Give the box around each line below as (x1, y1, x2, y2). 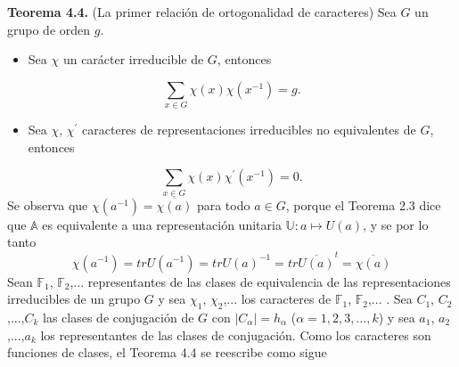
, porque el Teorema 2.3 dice (285, 195, 441, 214)
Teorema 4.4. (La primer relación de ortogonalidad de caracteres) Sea (7, 3, 397, 20)
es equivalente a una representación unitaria (42, 215, 282, 233)
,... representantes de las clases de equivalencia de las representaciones (70, 272, 451, 290)
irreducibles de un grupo (7, 290, 141, 308)
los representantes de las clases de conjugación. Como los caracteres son (40, 325, 431, 344)
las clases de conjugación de (43, 307, 194, 326)
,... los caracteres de (223, 290, 332, 308)
